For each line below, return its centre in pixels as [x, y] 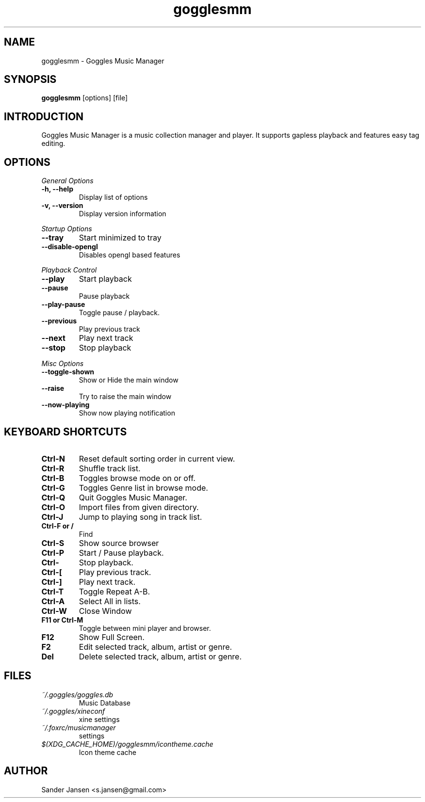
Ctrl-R [53, 468]
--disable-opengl [70, 247]
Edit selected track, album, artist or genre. [155, 647]
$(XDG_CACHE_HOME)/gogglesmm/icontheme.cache [127, 744]
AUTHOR [26, 771]
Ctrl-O [53, 507]
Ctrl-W [54, 611]
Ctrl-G [53, 488]
